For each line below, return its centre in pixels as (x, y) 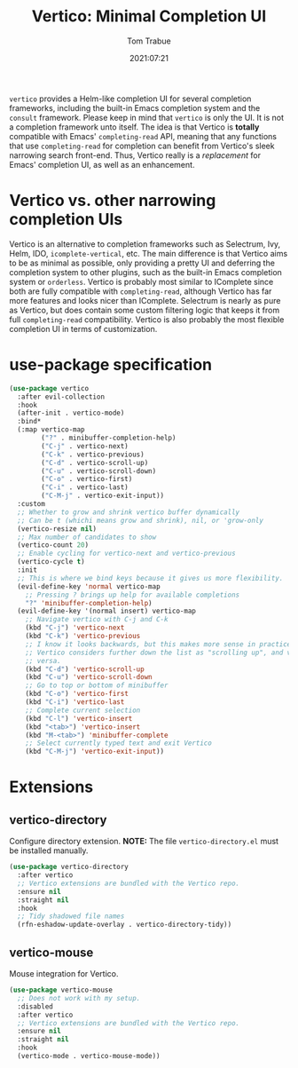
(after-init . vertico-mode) (71, 413)
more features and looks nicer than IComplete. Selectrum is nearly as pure (145, 300)
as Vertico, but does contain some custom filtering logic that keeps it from (145, 310)
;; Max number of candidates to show (87, 537)
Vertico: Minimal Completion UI (149, 16)
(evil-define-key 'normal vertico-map (89, 586)
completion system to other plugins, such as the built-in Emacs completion (145, 272)
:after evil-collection (61, 397)
